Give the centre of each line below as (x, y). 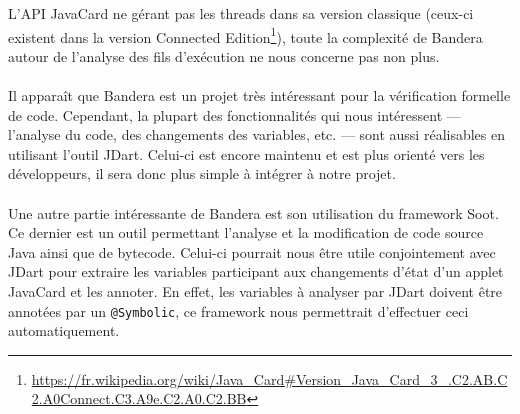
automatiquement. (64, 330)
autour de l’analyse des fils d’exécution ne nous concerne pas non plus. (224, 55)
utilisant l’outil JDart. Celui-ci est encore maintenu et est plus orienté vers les (246, 153)
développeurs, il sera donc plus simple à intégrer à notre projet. (202, 173)
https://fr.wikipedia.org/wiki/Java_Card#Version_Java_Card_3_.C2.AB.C (269, 378)
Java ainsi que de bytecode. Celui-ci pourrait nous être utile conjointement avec (252, 251)
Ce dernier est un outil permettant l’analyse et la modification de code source (246, 232)
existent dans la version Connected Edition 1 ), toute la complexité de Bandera (245, 35)
